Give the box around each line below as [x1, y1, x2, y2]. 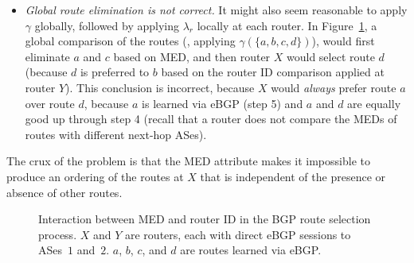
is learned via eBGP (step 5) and [142, 95, 303, 111]
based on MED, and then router [113, 48, 271, 64]
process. [38, 226, 77, 242]
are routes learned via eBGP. [180, 242, 322, 258]
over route [25, 95, 75, 111]
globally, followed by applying [34, 17, 179, 33]
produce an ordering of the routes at [6, 168, 184, 184]
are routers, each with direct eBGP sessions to [124, 226, 351, 242]
